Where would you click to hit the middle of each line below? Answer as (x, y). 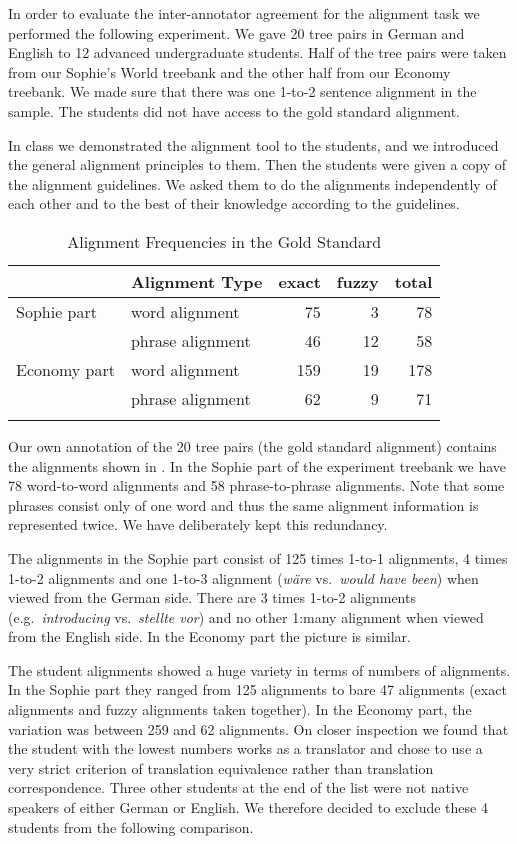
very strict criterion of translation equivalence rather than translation (221, 767)
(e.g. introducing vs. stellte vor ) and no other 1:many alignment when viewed (246, 616)
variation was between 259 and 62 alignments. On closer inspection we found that (258, 728)
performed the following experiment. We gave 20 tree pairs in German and (236, 32)
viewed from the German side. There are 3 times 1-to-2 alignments (212, 597)
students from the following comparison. (131, 826)
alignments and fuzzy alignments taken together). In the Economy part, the (240, 709)
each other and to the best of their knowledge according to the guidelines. (234, 203)
